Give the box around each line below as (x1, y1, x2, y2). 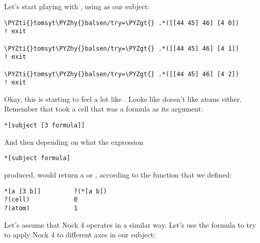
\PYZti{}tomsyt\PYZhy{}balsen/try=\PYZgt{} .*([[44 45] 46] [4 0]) (4, 19, 239, 27)
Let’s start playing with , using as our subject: (4, 1, 150, 11)
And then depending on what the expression (4, 136, 144, 147)
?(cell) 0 (4, 196, 78, 204)
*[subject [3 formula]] (4, 122, 85, 129)
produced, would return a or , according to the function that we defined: (4, 169, 232, 180)
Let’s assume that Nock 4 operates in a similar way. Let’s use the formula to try (4, 219, 256, 230)
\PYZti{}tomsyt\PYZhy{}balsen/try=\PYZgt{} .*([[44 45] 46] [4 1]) (4, 45, 239, 52)
